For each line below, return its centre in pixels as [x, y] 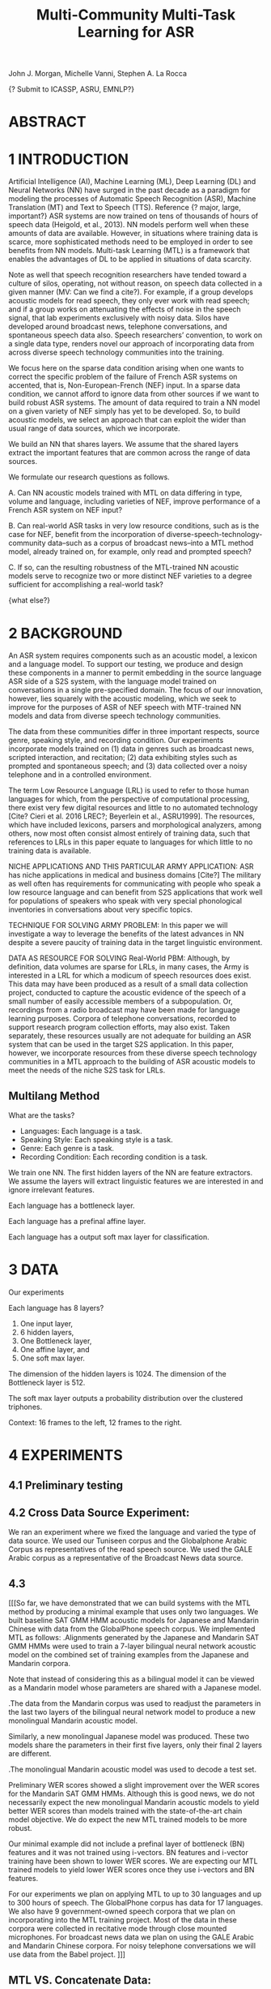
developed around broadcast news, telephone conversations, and [118, 327]
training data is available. [50, 851]
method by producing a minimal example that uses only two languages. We [133, 1612]
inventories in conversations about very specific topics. [100, 909]
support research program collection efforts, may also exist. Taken [119, 1027]
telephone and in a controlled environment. [80, 775]
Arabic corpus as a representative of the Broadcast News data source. [126, 1558]
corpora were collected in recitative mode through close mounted [118, 1929]
